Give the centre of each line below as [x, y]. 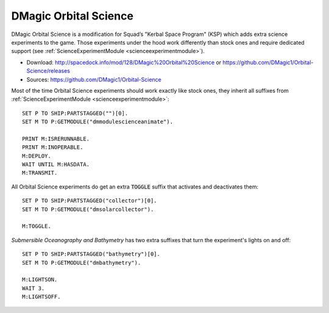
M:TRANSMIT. [40, 173]
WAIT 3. [34, 288]
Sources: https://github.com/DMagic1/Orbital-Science [94, 79]
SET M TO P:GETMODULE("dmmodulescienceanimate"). [98, 122]
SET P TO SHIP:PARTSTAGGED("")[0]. [75, 113]
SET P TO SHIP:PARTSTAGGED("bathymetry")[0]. [91, 254]
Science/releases [48, 71]
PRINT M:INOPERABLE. [53, 147]
